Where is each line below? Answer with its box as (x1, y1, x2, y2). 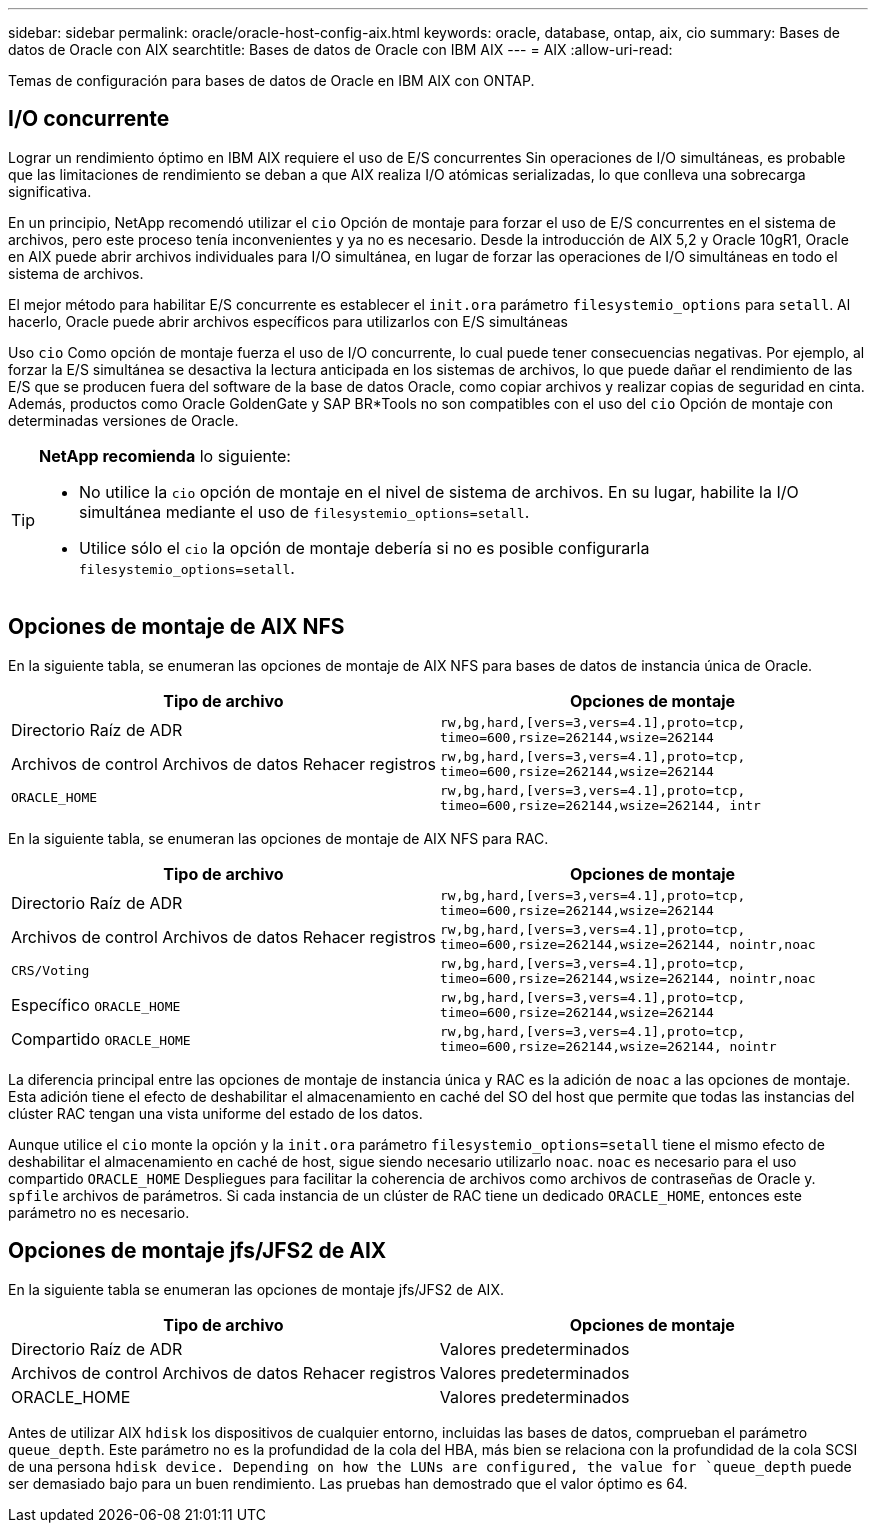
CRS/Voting (11, 963, 90, 979)
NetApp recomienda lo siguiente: (39, 445, 291, 466)
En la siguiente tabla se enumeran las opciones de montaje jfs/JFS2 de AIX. (8, 1280, 504, 1298)
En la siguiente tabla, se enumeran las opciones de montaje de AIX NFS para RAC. (8, 829, 549, 847)
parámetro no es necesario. (8, 1203, 190, 1221)
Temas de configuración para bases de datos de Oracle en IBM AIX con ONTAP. (8, 72, 535, 89)
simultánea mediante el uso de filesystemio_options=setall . (79, 501, 530, 522)
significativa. (8, 182, 92, 200)
